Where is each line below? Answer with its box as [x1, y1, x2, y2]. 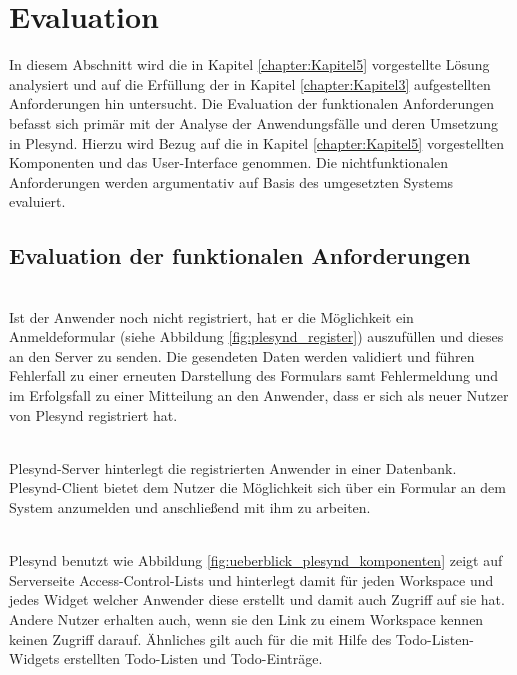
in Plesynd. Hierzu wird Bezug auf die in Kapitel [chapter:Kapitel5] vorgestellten [9, 132, 505, 153]
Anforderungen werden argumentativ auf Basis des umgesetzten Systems [9, 171, 454, 192]
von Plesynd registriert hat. [9, 404, 178, 425]
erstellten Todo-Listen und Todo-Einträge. [63, 648, 323, 669]
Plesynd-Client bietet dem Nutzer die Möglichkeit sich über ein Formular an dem [9, 477, 506, 498]
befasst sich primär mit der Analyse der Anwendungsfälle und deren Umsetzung [9, 112, 499, 133]
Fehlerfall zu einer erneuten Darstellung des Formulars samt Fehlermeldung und [9, 365, 499, 386]
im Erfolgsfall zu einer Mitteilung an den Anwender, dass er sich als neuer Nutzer [9, 385, 509, 406]
